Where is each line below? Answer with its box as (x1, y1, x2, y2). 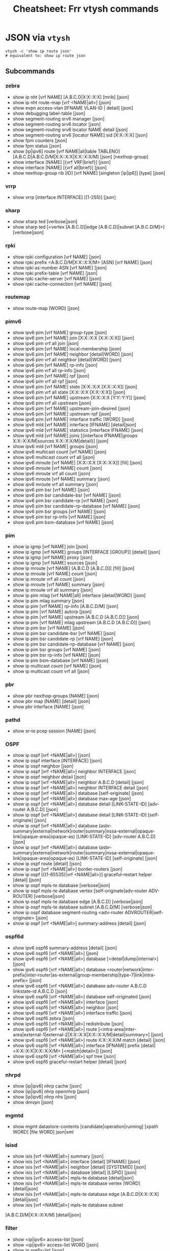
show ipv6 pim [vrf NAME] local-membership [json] (12, 346, 122, 352)
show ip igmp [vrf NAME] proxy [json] (12, 554, 93, 560)
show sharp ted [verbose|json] (12, 218, 78, 225)
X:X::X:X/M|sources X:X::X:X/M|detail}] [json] (12, 438, 109, 444)
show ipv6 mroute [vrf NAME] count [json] (12, 465, 103, 471)
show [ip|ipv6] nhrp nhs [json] (12, 1093, 77, 1100)
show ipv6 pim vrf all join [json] (12, 340, 79, 347)
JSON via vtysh (5, 32, 70, 43)
